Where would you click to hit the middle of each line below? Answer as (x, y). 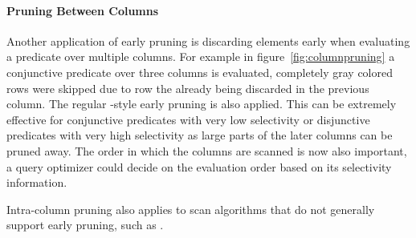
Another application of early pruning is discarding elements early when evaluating (208, 40)
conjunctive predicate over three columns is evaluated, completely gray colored (200, 72)
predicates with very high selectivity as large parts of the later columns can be (200, 135)
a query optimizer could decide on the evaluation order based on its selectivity (199, 166)
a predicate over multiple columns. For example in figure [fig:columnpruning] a (201, 56)
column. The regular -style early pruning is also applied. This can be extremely (202, 104)
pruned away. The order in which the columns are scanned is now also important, (207, 150)
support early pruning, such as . (85, 225)
